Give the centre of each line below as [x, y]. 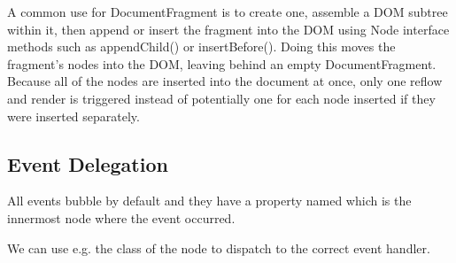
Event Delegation [88, 163]
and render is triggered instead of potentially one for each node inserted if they [221, 98]
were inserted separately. [73, 116]
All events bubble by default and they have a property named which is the [209, 201]
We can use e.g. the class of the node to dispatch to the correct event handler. [219, 248]
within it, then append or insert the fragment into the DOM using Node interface [228, 29]
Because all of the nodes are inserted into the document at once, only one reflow [225, 81]
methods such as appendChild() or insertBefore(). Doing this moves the [201, 46]
